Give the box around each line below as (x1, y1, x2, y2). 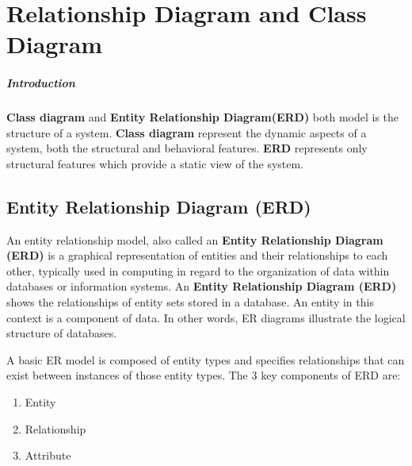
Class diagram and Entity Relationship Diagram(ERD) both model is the (6, 109, 399, 125)
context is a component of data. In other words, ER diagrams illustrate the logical (6, 309, 406, 325)
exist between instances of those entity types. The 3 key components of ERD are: (6, 367, 401, 383)
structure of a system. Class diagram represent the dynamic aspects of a (6, 124, 367, 141)
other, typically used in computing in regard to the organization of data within (6, 262, 390, 279)
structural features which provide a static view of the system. (6, 155, 304, 171)
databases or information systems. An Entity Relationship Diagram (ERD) (6, 278, 397, 295)
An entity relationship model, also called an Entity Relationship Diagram (6, 231, 383, 248)
